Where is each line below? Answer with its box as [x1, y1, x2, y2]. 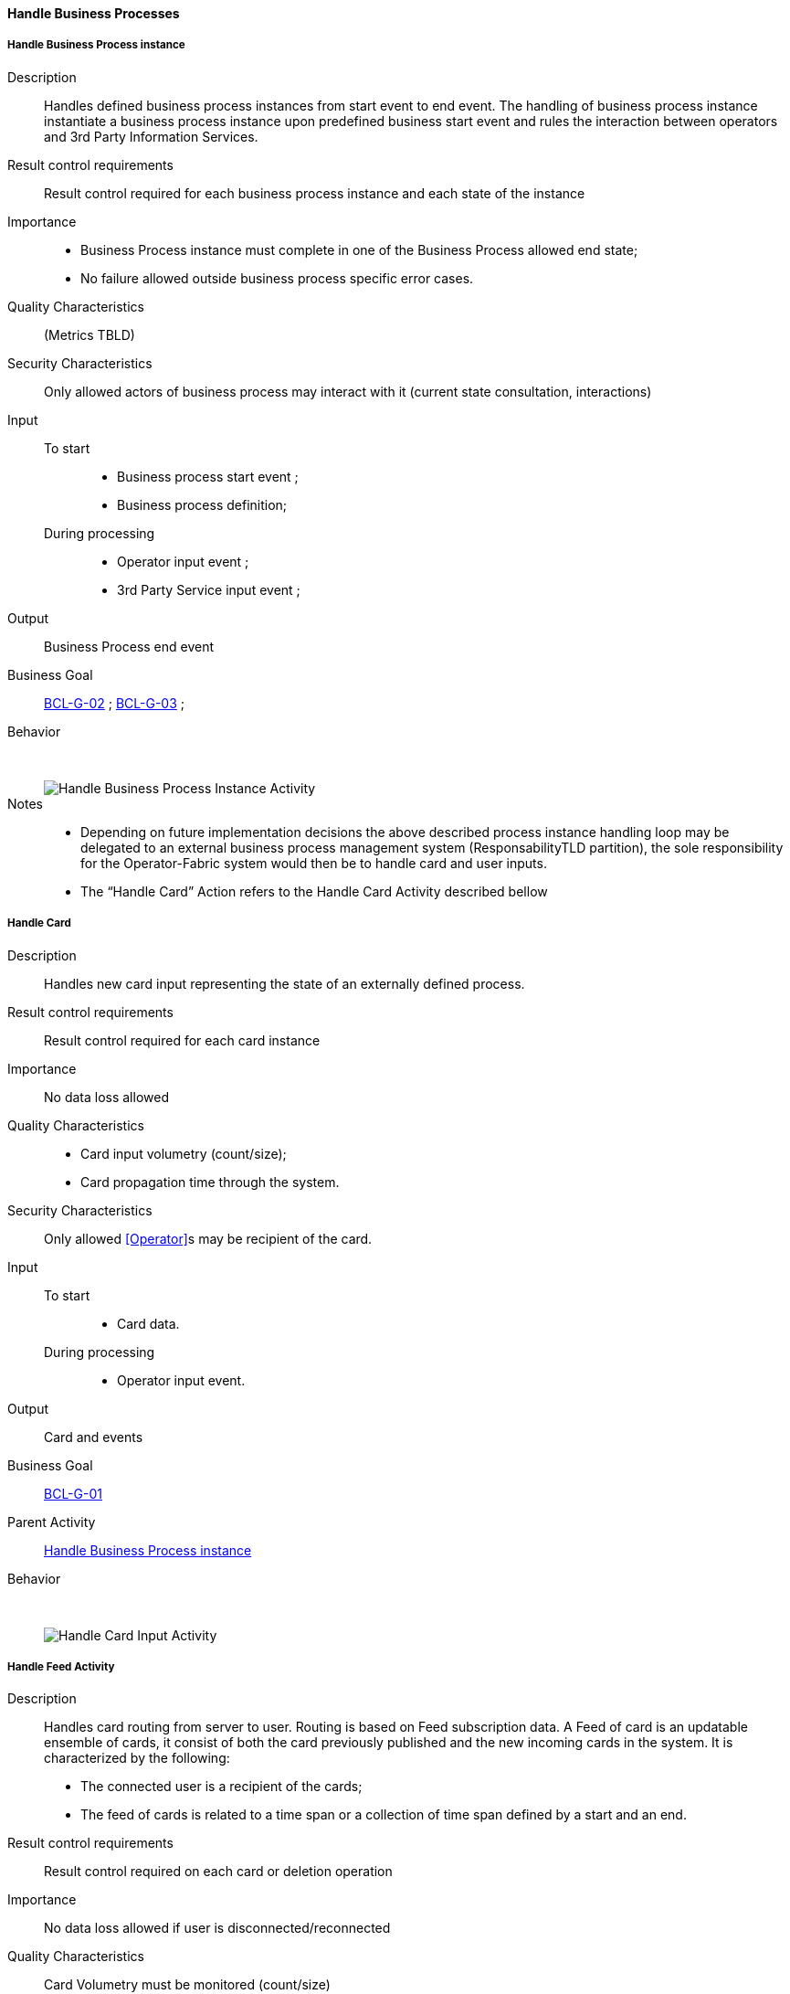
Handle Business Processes [7, 5, 180, 21]
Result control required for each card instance [44, 1032, 321, 1048]
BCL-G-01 [44, 1485, 102, 1501]
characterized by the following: [44, 1750, 230, 1766]
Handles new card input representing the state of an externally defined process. [44, 975, 525, 992]
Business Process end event [44, 638, 215, 654]
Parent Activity [7, 1513, 96, 1530]
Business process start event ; [117, 468, 299, 484]
